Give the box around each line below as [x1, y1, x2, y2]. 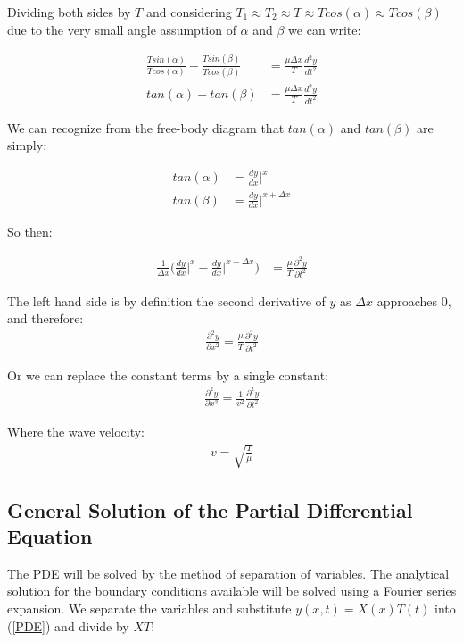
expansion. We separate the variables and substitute [7, 599, 292, 618]
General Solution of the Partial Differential [7, 496, 413, 523]
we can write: [288, 20, 361, 38]
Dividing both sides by [7, 3, 131, 21]
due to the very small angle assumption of [7, 20, 236, 38]
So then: [7, 222, 53, 241]
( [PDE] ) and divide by [7, 616, 129, 635]
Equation [7, 522, 93, 550]
